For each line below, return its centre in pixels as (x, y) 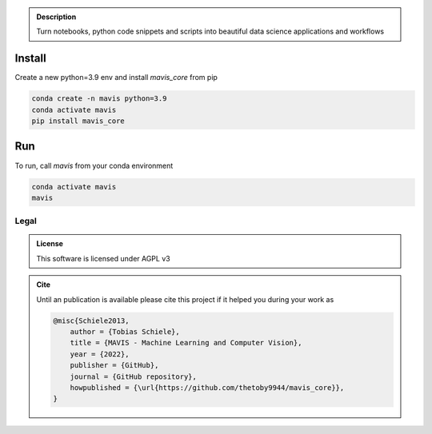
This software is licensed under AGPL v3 (104, 258)
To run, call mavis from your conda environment (94, 165)
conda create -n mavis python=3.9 (99, 99)
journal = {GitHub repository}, (134, 376)
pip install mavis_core (78, 121)
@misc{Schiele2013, (91, 321)
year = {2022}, (100, 354)
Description (56, 17)
